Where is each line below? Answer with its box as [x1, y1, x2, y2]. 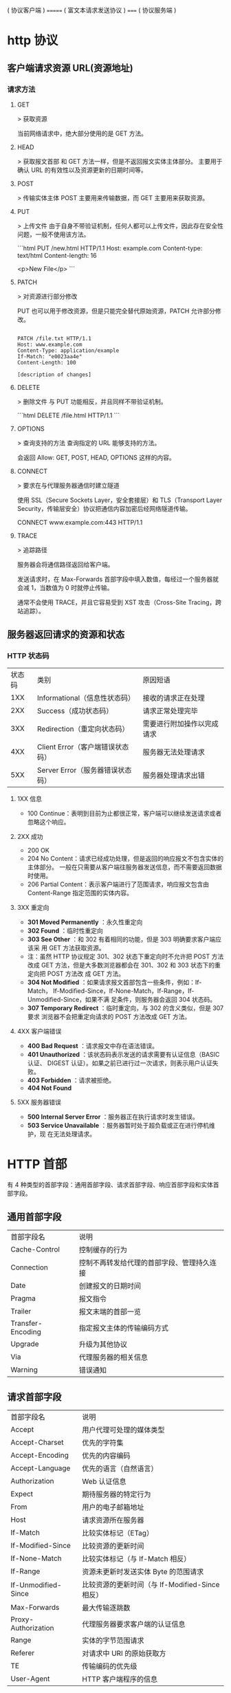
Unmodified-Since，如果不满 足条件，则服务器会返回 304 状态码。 [27, 995, 217, 1003]
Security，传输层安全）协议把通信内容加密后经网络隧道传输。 [16, 504, 192, 512]
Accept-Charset [10, 1438, 64, 1448]
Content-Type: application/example [16, 347, 120, 354]
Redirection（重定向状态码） [36, 724, 129, 734]
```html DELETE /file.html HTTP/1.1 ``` [16, 411, 120, 419]
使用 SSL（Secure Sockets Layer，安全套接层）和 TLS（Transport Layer [16, 496, 222, 504]
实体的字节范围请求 [82, 1636, 144, 1646]
